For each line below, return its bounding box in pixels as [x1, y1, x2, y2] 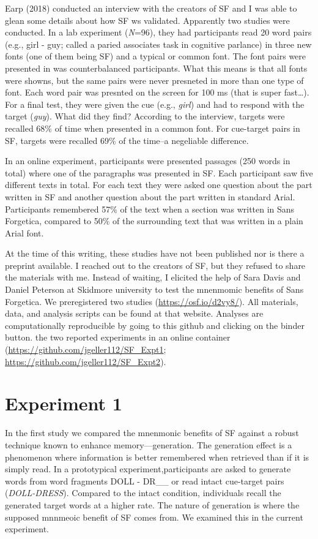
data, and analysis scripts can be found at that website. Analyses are [5, 307, 264, 320]
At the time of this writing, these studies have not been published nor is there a [5, 247, 305, 260]
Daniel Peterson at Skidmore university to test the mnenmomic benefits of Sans [5, 283, 304, 296]
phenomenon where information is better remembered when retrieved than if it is [5, 450, 309, 463]
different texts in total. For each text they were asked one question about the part [5, 178, 312, 191]
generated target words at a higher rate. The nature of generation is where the [5, 498, 300, 511]
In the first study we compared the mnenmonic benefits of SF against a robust [5, 426, 299, 439]
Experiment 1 [5, 391, 122, 416]
